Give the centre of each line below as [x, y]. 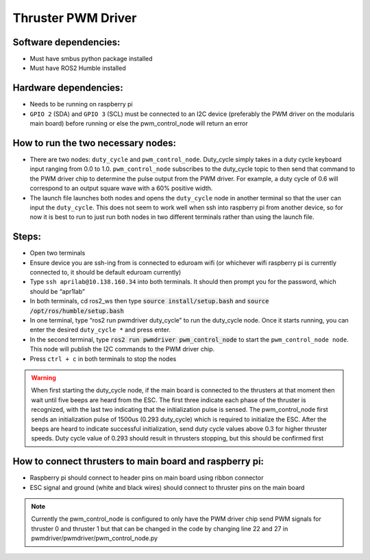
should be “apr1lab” [58, 291]
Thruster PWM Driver [75, 18]
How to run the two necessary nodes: [95, 143]
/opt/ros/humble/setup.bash [77, 311]
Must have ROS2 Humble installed [78, 68]
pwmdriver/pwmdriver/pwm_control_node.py [94, 538]
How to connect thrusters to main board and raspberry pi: [138, 462]
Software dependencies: [66, 42]
